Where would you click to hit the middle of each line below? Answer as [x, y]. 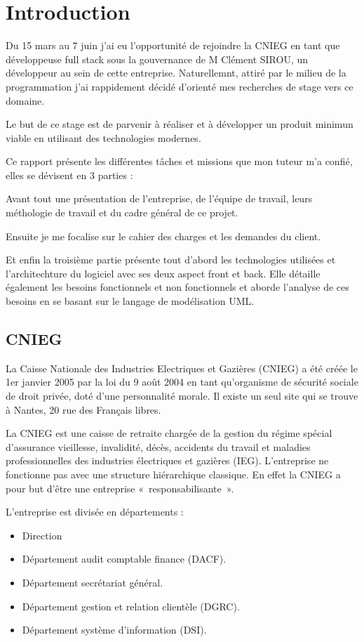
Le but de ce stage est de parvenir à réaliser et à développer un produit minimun [180, 124]
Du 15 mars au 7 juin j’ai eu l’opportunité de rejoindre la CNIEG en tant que [173, 45]
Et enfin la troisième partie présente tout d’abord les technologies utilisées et [171, 260]
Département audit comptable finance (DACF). [124, 559]
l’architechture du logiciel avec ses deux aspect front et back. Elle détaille [163, 273]
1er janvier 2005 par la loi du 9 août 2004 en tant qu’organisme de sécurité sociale [182, 382]
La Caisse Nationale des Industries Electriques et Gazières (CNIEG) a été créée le [182, 368]
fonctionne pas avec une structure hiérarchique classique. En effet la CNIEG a [173, 474]
